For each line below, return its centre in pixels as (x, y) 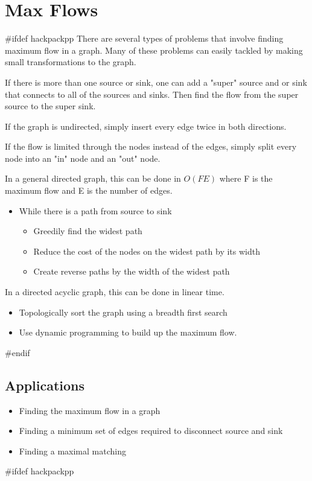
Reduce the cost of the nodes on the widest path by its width (147, 251)
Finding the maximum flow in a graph (90, 410)
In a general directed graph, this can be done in (93, 178)
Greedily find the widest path (88, 231)
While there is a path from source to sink (95, 210)
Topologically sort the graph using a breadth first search (123, 312)
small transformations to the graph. (71, 62)
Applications (45, 385)
